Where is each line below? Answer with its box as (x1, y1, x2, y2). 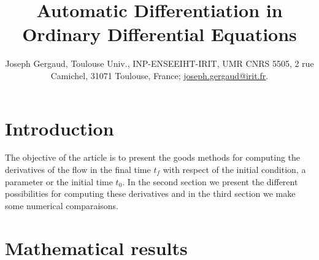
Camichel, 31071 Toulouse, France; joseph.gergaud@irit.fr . (50, 69, 269, 82)
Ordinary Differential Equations (22, 21, 297, 47)
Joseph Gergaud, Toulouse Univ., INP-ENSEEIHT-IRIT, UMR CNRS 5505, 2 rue (5, 57, 314, 70)
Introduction (5, 115, 114, 140)
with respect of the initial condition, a (163, 163, 306, 176)
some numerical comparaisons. (5, 199, 119, 212)
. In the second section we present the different (122, 175, 298, 188)
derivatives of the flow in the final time (5, 163, 151, 176)
